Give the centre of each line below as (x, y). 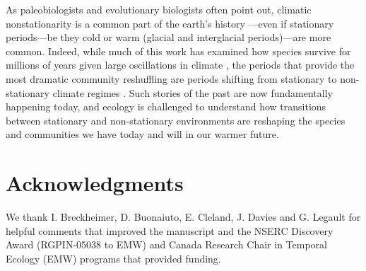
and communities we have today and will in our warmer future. (142, 134)
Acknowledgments (95, 183)
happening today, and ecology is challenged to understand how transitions (166, 106)
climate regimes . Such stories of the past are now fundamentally (193, 92)
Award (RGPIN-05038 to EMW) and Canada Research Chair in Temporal (166, 244)
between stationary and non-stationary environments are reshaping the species (176, 120)
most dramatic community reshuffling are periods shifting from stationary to (171, 78)
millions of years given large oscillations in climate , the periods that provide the (180, 65)
